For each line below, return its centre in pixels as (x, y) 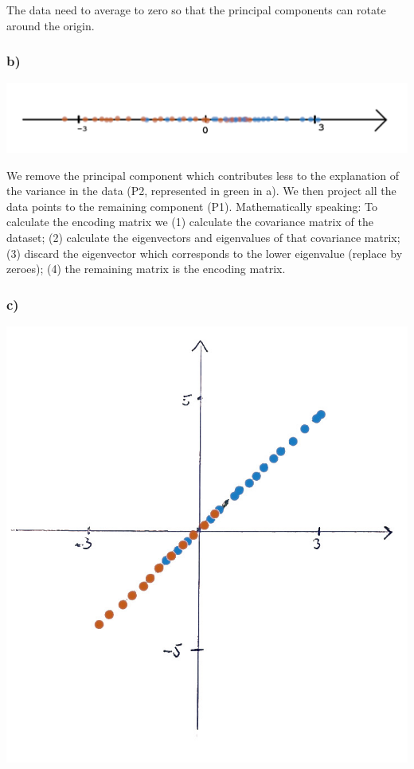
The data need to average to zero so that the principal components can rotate (196, 10)
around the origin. (51, 25)
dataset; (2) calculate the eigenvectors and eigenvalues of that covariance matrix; (203, 237)
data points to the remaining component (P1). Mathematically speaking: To (192, 206)
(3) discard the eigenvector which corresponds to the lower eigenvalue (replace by (205, 253)
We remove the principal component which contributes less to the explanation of (203, 175)
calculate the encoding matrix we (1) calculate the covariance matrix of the (190, 222)
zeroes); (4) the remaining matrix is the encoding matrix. (146, 269)
